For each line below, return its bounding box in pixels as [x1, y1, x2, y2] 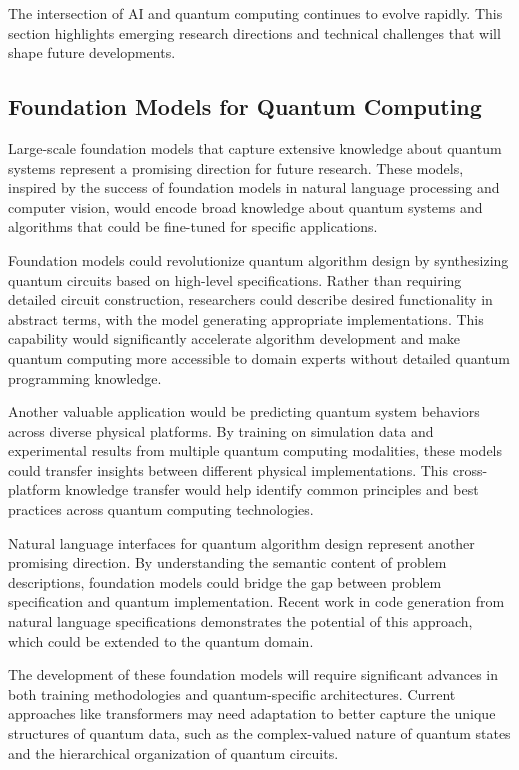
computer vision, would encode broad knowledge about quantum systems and [8, 196, 483, 217]
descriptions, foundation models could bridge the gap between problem [8, 571, 442, 592]
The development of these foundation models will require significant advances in [8, 664, 498, 685]
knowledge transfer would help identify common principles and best [65, 479, 479, 500]
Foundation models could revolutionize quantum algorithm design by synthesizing [8, 249, 509, 270]
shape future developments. [8, 42, 176, 63]
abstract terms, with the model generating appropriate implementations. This [8, 308, 484, 329]
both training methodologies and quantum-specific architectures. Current [8, 683, 456, 704]
